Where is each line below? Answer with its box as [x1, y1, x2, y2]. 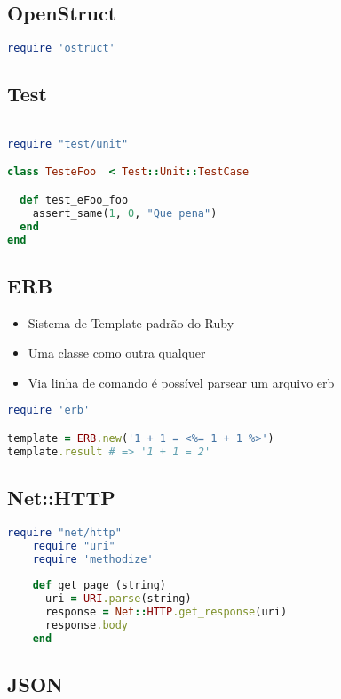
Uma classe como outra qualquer [28, 343, 206, 362]
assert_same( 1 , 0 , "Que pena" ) [32, 206, 218, 220]
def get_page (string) [32, 579, 166, 592]
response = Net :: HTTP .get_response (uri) [44, 606, 288, 619]
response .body [44, 619, 129, 632]
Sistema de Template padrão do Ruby [28, 313, 234, 332]
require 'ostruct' [7, 42, 115, 55]
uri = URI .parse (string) [44, 592, 192, 606]
